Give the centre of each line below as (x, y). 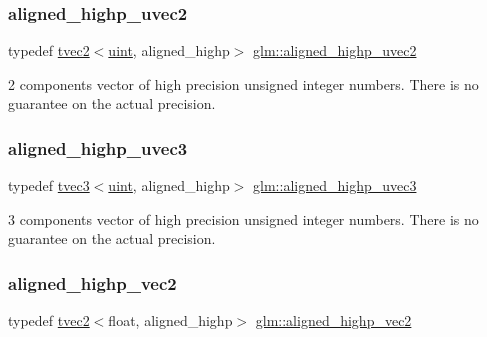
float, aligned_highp (170, 320)
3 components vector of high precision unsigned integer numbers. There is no (243, 218)
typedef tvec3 (49, 185)
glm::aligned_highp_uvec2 (335, 50)
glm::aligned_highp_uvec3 (335, 185)
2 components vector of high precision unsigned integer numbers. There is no (243, 83)
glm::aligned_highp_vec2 (333, 320)
